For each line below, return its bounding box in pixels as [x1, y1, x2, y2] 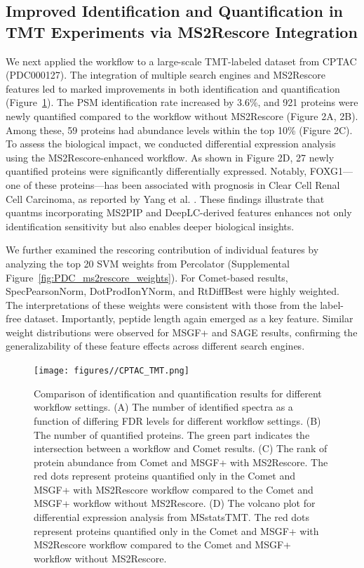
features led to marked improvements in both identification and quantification [6, 81, 340, 95]
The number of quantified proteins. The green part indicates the [34, 427, 310, 442]
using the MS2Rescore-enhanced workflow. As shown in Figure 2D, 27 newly [6, 150, 335, 164]
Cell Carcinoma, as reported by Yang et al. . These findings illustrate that [6, 191, 325, 206]
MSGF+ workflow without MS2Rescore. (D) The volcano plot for [34, 496, 316, 510]
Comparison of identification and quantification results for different [34, 385, 322, 400]
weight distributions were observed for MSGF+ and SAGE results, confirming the [6, 324, 358, 339]
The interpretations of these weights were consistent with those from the [6, 297, 317, 312]
